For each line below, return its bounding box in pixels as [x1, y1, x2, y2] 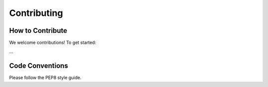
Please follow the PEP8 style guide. [9, 75, 82, 81]
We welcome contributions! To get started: [9, 40, 96, 46]
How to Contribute [9, 26, 67, 35]
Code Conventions [9, 62, 68, 70]
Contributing [9, 7, 63, 18]
